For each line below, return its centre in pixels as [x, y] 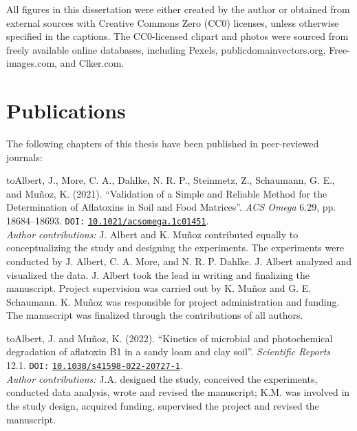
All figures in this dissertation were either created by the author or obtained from [178, 9]
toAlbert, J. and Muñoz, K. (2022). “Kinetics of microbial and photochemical [170, 338]
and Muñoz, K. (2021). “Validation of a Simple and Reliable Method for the [167, 193]
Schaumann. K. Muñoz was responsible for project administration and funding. [173, 301]
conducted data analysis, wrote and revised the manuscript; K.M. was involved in [178, 392]
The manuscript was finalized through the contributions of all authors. [155, 315]
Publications [66, 111]
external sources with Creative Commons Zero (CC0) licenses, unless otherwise [173, 22]
